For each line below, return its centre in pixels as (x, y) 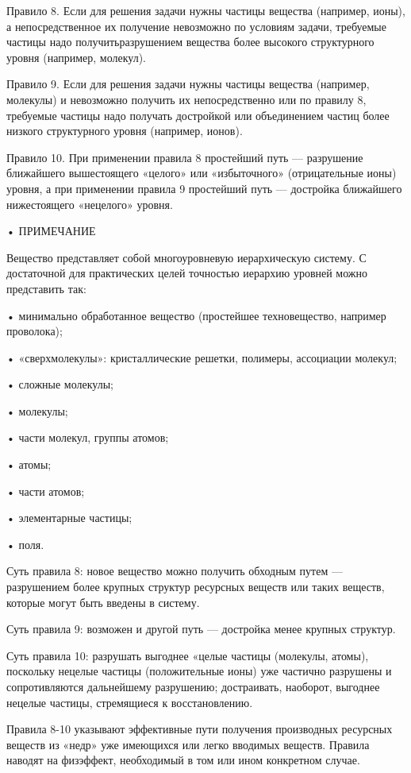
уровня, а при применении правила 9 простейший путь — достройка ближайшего (204, 188)
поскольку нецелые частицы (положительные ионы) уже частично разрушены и (199, 671)
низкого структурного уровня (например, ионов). (125, 131)
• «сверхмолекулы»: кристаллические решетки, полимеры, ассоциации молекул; (202, 357)
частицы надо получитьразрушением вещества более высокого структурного (190, 42)
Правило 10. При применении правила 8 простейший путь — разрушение (185, 157)
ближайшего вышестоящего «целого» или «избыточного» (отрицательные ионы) (202, 173)
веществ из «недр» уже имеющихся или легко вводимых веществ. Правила (188, 744)
